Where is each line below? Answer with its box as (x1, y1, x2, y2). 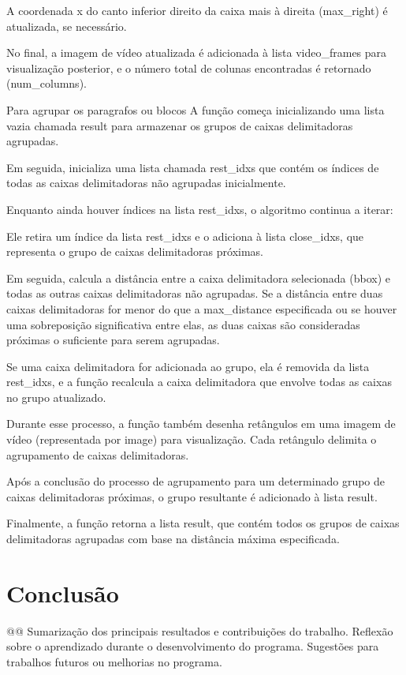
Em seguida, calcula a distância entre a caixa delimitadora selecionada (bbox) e (6, 269, 390, 286)
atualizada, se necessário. (6, 17, 127, 34)
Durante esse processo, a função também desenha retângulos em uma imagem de (6, 415, 396, 432)
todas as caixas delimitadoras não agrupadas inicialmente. (6, 174, 286, 191)
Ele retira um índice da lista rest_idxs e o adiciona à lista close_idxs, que (6, 227, 364, 244)
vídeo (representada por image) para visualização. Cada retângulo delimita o (6, 431, 377, 448)
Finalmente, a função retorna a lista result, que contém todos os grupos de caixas (6, 515, 400, 531)
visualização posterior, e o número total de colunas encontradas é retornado (6, 59, 371, 76)
